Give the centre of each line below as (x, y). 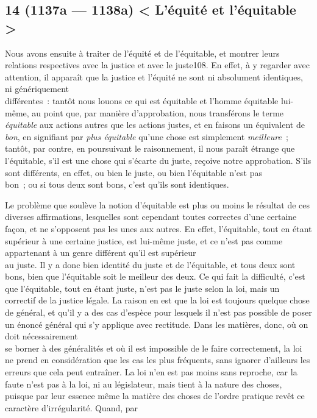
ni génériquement (37, 89)
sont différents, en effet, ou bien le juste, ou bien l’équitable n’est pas (134, 172)
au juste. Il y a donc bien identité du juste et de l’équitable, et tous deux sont (150, 264)
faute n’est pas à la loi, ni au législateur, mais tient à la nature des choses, (144, 384)
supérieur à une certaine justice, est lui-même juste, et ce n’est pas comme (144, 240)
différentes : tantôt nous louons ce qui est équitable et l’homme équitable (142, 100)
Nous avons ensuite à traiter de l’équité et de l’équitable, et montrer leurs (142, 53)
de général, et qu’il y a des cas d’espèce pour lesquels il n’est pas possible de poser (158, 312)
